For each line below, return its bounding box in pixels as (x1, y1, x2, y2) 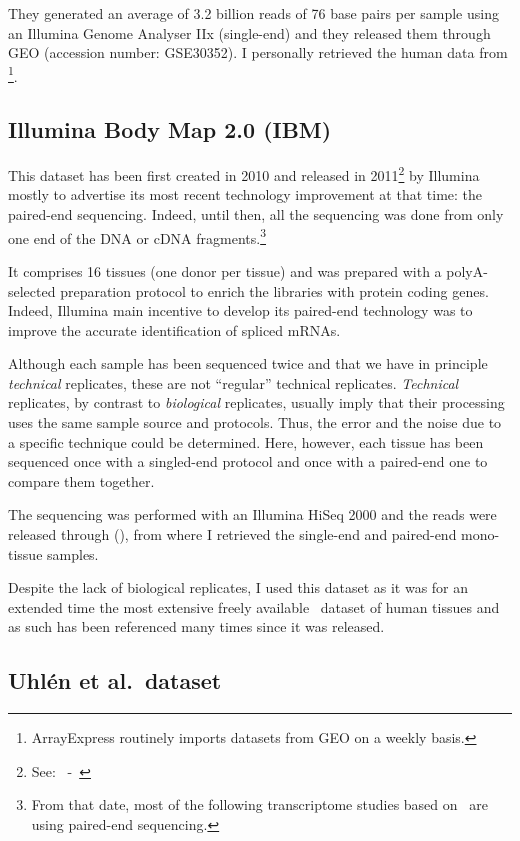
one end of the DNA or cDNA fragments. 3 (8, 224, 267, 248)
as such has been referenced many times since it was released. (8, 616, 385, 637)
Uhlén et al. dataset (8, 665, 222, 696)
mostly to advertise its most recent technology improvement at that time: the (8, 184, 483, 205)
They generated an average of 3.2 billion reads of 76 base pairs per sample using (8, 3, 499, 23)
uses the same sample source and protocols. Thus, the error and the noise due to (8, 412, 502, 433)
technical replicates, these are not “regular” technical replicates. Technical (8, 372, 459, 393)
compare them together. (8, 470, 155, 491)
